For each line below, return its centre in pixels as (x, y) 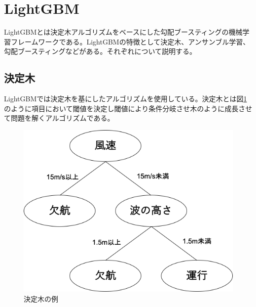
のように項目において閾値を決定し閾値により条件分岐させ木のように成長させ (128, 108)
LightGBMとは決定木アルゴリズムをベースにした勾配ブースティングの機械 (123, 32)
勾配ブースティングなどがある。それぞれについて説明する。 (100, 51)
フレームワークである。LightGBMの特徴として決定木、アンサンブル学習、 (130, 41)
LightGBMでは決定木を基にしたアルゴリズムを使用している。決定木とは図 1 (126, 99)
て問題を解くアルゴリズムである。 (59, 118)
